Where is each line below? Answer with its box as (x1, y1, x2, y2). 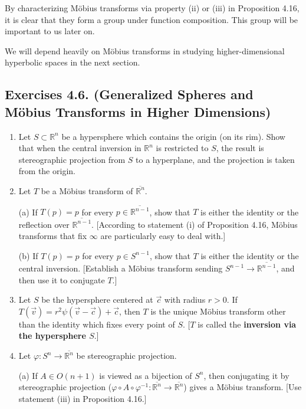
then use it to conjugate (18, 273, 105, 286)
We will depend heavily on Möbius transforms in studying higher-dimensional (5, 44, 285, 57)
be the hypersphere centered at (41, 293, 153, 306)
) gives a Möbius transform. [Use (183, 381, 302, 393)
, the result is (216, 142, 264, 154)
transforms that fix (18, 230, 87, 242)
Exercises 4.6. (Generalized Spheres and (5, 85, 254, 103)
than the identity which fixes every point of (18, 318, 175, 330)
